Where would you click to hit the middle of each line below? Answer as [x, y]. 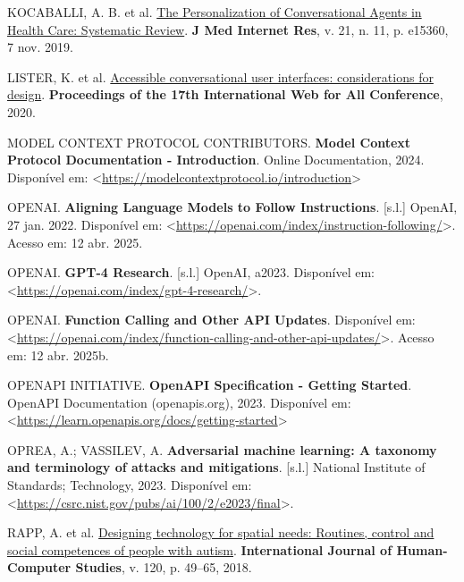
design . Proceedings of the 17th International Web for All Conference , [225, 94]
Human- [422, 549]
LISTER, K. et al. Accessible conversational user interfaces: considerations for [220, 76]
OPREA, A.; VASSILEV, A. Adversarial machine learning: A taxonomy [222, 449]
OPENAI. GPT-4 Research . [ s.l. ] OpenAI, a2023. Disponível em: [191, 272]
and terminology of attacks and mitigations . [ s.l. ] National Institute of [216, 467]
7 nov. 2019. [40, 47]
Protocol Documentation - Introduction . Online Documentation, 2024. [216, 160]
